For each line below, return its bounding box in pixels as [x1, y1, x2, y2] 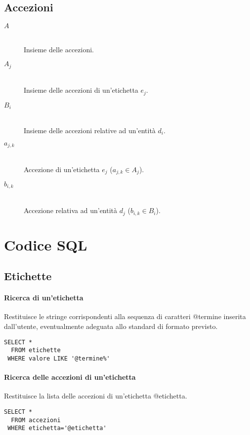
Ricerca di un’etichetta [4, 292, 83, 303]
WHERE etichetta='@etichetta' [7, 425, 107, 432]
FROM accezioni [11, 416, 61, 424]
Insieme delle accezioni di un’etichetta [24, 85, 138, 95]
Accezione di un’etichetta [24, 164, 100, 174]
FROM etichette [11, 347, 61, 354]
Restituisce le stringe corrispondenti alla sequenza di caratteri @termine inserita [4, 311, 246, 322]
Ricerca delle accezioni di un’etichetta [4, 372, 136, 382]
